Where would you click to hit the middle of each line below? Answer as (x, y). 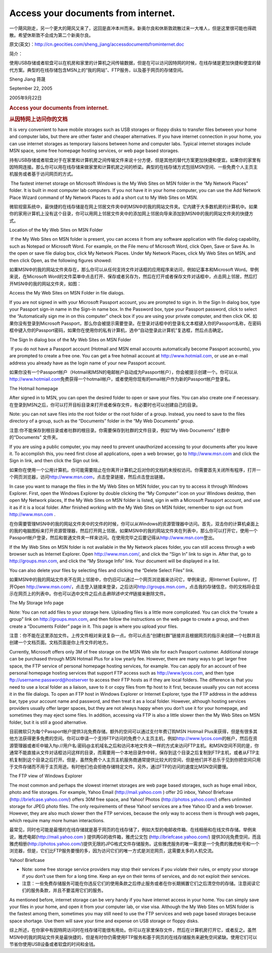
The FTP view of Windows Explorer (46, 776)
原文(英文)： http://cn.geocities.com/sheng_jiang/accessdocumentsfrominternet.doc (97, 44)
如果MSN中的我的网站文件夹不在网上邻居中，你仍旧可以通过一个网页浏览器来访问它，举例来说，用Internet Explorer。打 (133, 579)
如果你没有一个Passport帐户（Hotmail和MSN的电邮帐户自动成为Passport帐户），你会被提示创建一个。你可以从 (123, 372)
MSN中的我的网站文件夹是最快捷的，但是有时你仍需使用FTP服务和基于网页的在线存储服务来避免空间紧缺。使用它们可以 (133, 937)
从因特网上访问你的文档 (39, 119)
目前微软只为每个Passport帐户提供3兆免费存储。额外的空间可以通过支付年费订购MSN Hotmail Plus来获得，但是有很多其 (133, 731)
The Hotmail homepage (34, 388)
